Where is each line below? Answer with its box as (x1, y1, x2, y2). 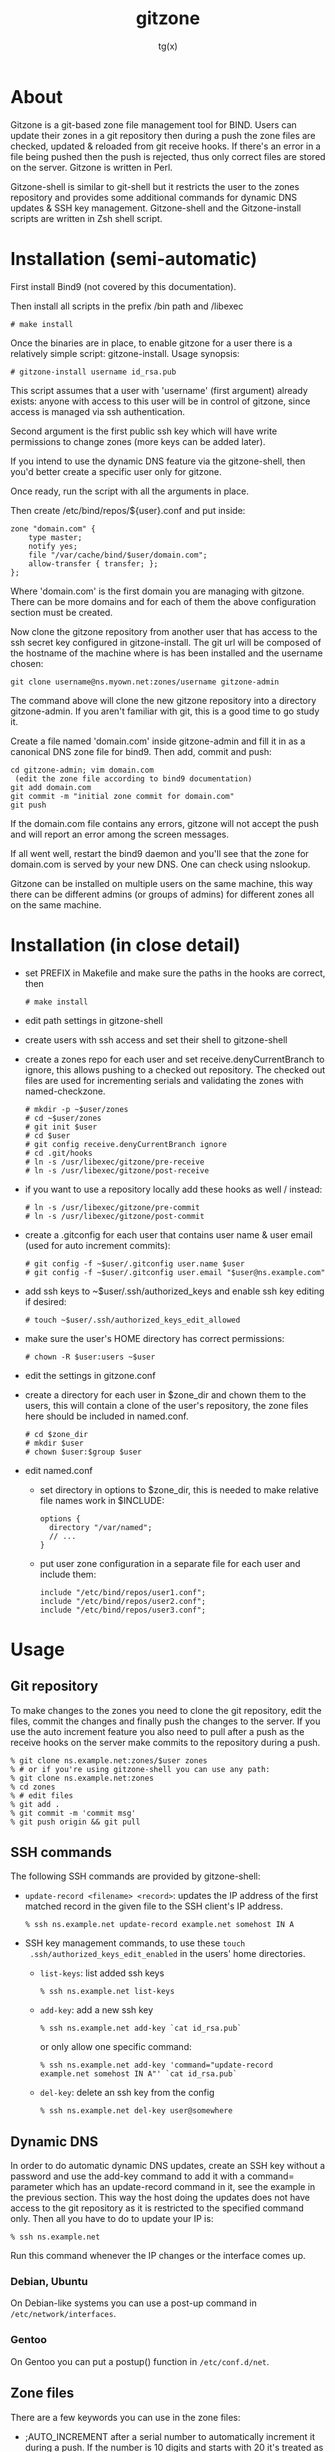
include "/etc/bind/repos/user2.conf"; (39, 1596, 207, 1606)
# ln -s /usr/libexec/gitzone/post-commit (24, 1211, 205, 1221)
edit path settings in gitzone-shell (24, 1014, 163, 1026)
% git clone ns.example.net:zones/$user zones (10, 1755, 208, 1766)
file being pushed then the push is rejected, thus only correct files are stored (10, 150, 326, 162)
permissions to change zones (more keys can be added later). (10, 435, 266, 447)
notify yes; (28, 541, 78, 551)
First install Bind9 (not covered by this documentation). (10, 280, 237, 292)
